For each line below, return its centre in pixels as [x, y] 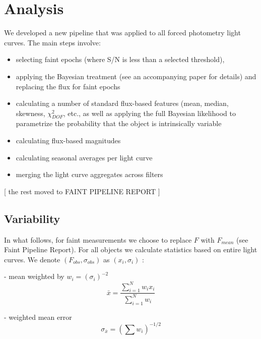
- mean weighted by [34, 276]
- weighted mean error [38, 317]
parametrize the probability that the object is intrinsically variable [119, 123]
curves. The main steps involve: [52, 42]
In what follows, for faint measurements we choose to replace [98, 239]
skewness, [30, 113]
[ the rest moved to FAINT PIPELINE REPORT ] [82, 191]
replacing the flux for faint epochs [68, 86]
